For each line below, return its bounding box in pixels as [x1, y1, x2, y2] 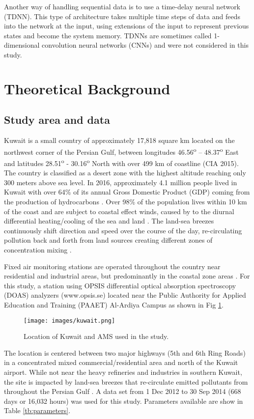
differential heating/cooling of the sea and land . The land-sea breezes [4, 216, 214, 226]
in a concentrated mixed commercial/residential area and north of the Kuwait [4, 357, 238, 367]
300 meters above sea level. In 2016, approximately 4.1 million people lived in [4, 177, 237, 187]
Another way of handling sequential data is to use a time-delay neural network [4, 1, 241, 11]
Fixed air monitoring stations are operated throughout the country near [4, 261, 221, 271]
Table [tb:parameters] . [4, 405, 71, 416]
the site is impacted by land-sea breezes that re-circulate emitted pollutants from [4, 376, 248, 387]
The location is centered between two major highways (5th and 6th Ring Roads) [4, 347, 246, 358]
